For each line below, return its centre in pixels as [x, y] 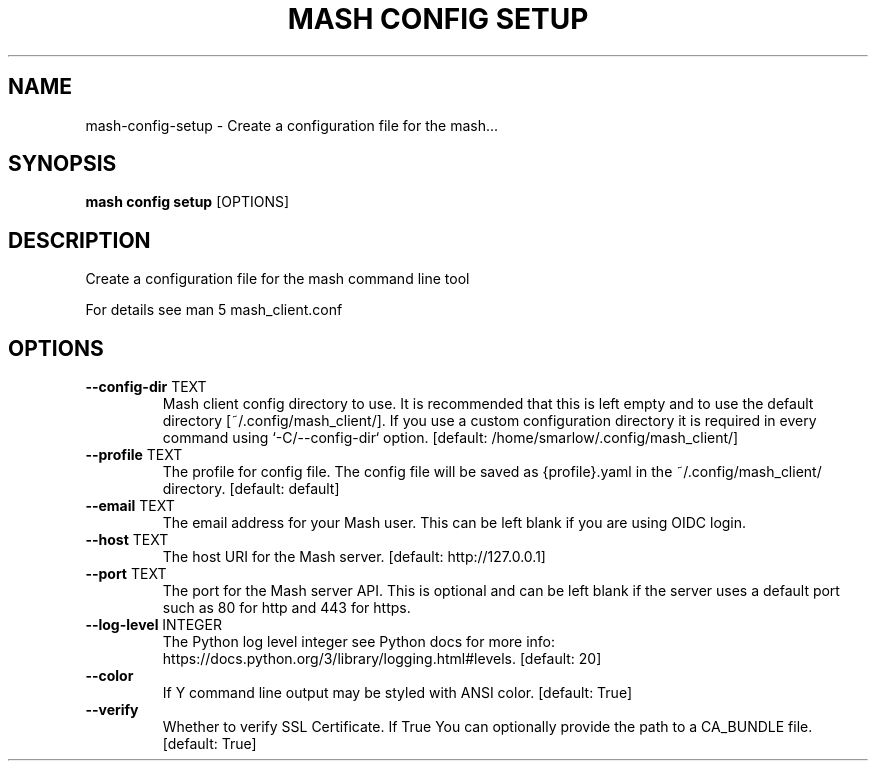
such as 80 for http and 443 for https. [286, 608]
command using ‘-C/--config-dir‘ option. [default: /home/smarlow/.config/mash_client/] [450, 438]
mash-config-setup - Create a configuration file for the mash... [292, 125]
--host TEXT [127, 540]
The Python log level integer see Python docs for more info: [359, 642]
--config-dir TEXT [146, 387]
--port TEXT [126, 574]
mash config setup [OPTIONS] [187, 202]
